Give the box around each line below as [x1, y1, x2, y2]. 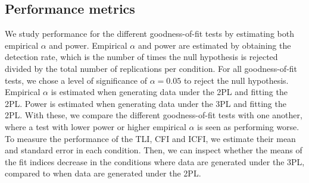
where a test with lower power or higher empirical [5, 120, 186, 132]
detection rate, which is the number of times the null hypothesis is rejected [5, 51, 278, 63]
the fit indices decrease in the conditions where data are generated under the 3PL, [5, 155, 305, 168]
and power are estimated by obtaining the [138, 39, 291, 51]
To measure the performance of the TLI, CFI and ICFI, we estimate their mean [5, 132, 296, 144]
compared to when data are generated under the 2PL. [5, 167, 201, 179]
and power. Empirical [49, 39, 127, 51]
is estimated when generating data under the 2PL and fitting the [51, 86, 288, 98]
